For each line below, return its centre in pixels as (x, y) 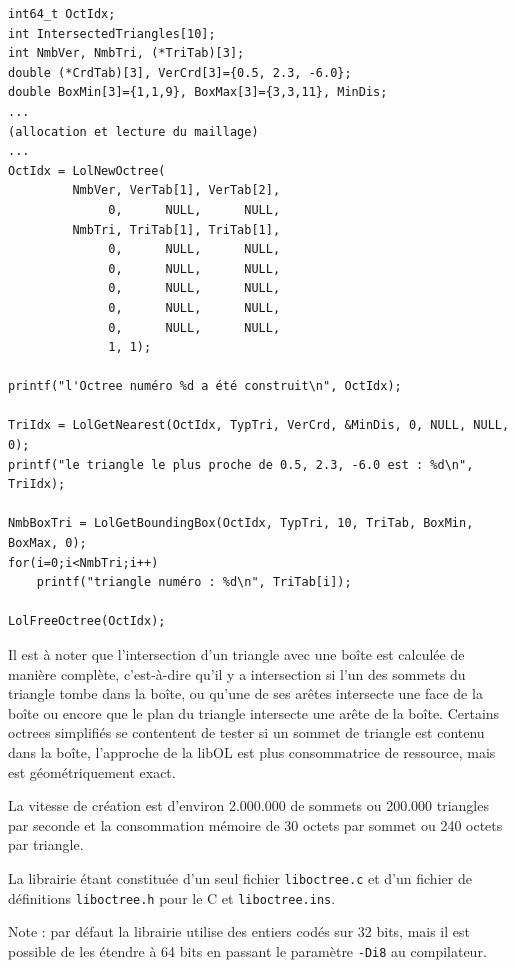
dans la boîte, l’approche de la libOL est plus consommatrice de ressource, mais (252, 751)
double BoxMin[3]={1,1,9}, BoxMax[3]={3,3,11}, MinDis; (198, 92)
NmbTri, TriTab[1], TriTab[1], (176, 229)
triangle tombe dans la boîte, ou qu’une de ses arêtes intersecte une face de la (245, 693)
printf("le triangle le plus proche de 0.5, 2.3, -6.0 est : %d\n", (241, 464)
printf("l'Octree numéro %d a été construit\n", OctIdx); (205, 386)
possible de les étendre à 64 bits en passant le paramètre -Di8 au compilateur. (247, 950)
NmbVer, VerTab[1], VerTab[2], (176, 190)
